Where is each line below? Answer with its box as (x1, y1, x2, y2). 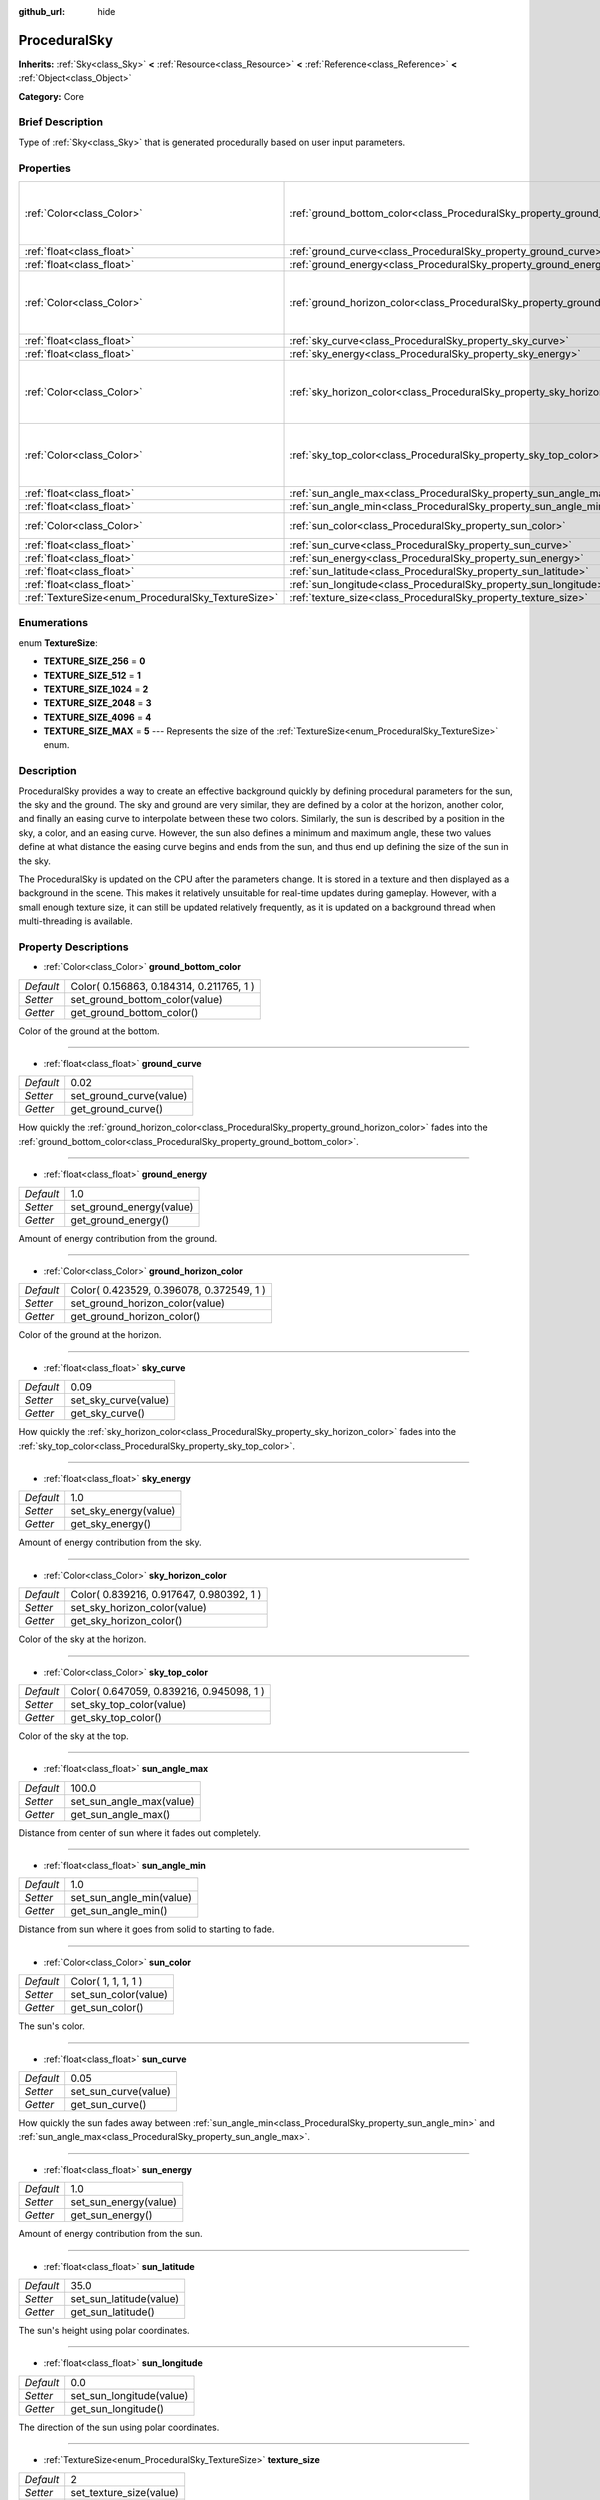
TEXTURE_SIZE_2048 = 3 (43, 697, 152, 709)
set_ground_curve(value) (70, 1089, 188, 1103)
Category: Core (18, 90, 85, 102)
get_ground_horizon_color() (70, 1310, 201, 1324)
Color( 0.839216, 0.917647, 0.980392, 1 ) (70, 1588, 262, 1602)
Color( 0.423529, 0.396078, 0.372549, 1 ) (70, 1283, 267, 1297)
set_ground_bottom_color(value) (70, 992, 224, 1006)
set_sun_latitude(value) (70, 2291, 180, 2305)
